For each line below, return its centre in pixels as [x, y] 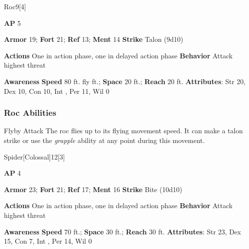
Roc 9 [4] [15, 6]
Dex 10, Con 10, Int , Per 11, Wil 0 [57, 91]
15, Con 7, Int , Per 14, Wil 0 [48, 241]
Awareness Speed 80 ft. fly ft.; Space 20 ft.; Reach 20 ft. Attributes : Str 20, [125, 81]
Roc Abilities [30, 113]
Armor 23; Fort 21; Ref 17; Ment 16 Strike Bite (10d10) [93, 189]
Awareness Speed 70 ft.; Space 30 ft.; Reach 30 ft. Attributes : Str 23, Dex [123, 231]
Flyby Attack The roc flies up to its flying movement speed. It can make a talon [124, 131]
